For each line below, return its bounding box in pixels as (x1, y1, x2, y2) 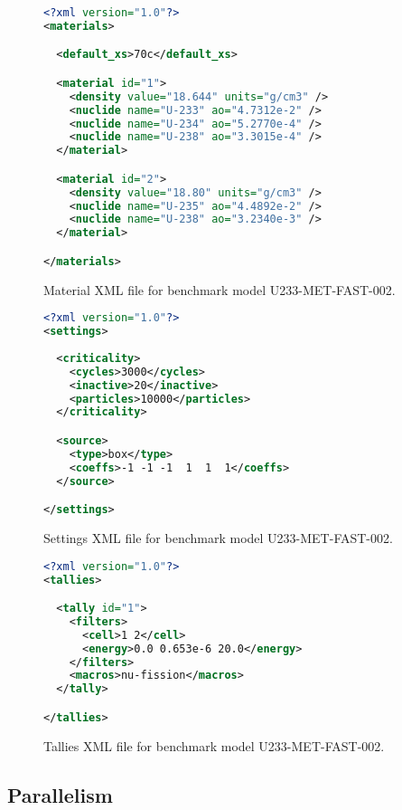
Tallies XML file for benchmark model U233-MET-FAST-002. (43, 736, 385, 755)
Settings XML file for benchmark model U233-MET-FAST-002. (43, 529, 393, 548)
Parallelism (7, 780, 113, 808)
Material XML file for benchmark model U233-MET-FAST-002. (43, 280, 396, 299)
